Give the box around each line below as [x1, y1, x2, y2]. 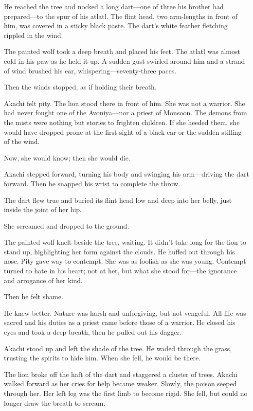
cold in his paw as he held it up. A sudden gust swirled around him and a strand [4, 55, 245, 66]
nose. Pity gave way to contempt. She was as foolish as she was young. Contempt [4, 256, 246, 266]
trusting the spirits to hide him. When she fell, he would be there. [4, 353, 201, 363]
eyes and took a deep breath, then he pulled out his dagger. [4, 327, 182, 337]
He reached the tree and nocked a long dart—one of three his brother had [4, 1, 224, 11]
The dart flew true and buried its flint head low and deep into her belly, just [4, 195, 232, 205]
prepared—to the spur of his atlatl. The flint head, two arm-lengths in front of [4, 11, 237, 21]
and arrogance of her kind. [4, 275, 83, 285]
